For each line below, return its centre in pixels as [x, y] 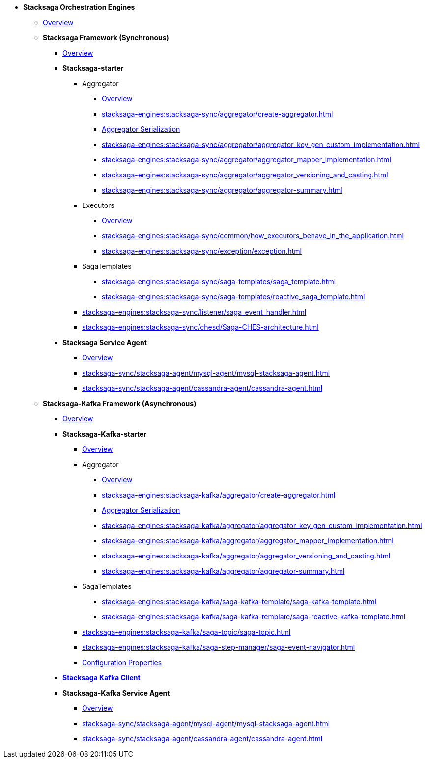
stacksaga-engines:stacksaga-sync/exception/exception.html [202, 251]
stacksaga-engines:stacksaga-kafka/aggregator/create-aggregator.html [219, 495]
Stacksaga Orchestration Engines [79, 7]
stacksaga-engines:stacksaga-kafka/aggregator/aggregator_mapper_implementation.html [248, 541]
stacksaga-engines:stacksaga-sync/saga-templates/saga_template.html [219, 281]
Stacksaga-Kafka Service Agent [116, 693]
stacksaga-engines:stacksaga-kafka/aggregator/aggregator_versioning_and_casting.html [246, 556]
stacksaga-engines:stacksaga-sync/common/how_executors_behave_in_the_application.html [253, 236]
